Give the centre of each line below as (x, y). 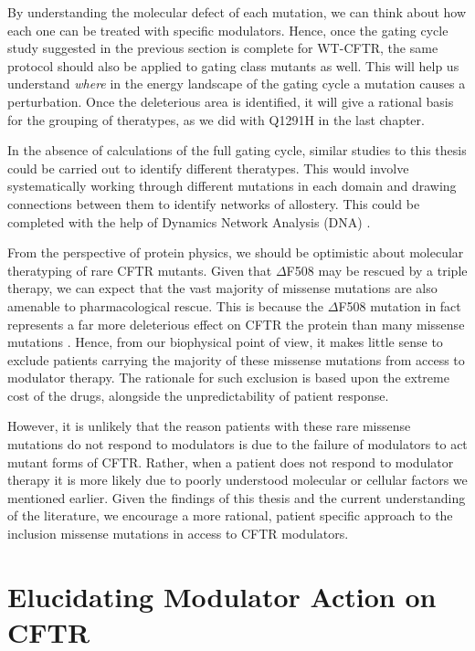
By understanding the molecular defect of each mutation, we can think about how (237, 12)
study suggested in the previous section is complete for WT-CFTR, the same (223, 48)
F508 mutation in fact (400, 305)
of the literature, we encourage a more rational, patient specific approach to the (230, 515)
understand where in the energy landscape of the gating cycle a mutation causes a (237, 84)
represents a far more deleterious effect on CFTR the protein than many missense (236, 324)
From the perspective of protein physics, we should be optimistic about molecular (236, 252)
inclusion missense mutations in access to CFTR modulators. (178, 534)
